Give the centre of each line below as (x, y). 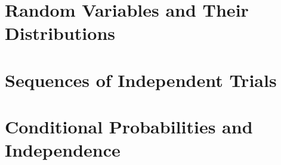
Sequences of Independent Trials (141, 80)
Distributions (60, 33)
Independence (63, 150)
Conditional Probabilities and (129, 127)
